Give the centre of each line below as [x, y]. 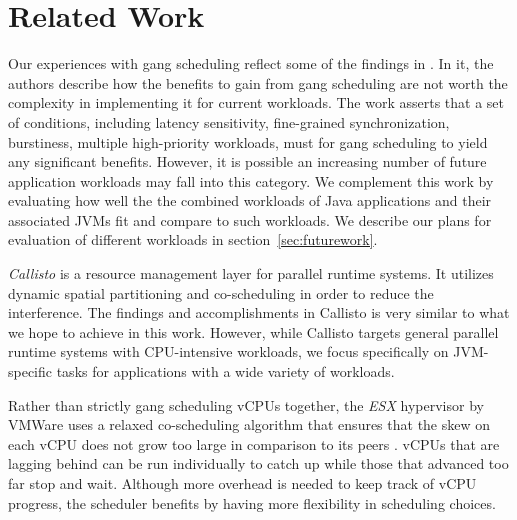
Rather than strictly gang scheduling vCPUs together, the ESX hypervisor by [246, 404]
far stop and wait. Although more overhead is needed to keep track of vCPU [242, 483]
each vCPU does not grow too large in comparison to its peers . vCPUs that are [254, 443]
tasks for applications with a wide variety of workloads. [225, 371]
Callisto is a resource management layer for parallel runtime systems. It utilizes [251, 273]
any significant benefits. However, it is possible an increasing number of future [247, 161]
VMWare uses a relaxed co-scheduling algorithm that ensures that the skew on [249, 424]
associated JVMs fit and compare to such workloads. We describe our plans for [250, 219]
